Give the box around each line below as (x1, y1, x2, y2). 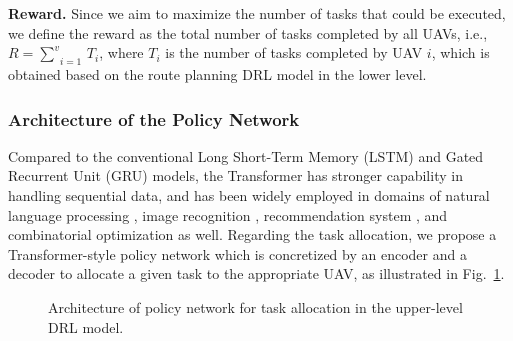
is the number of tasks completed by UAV (165, 42, 423, 63)
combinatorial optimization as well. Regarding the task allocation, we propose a (8, 224, 497, 245)
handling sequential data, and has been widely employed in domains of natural (8, 184, 490, 205)
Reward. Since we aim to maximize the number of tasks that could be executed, (8, 3, 506, 23)
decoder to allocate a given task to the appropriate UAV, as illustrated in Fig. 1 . (8, 263, 505, 284)
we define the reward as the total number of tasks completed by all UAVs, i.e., (8, 22, 488, 43)
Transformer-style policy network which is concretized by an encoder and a (8, 243, 467, 264)
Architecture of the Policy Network (8, 106, 300, 131)
